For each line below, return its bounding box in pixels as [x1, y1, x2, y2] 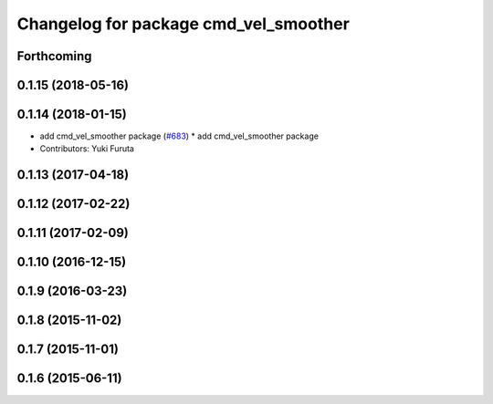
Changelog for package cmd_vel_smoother [16, 14, 351, 34]
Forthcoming [16, 48, 92, 64]
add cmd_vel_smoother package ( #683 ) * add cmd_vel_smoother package [39, 130, 320, 141]
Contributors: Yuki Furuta [39, 143, 134, 154]
